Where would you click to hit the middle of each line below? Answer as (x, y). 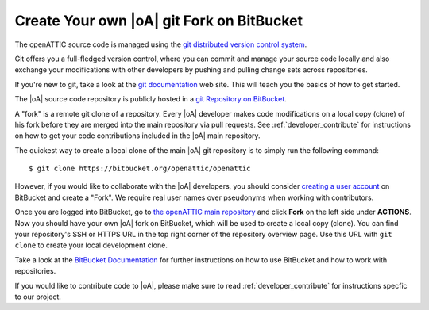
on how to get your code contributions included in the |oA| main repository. (138, 136)
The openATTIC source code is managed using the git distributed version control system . (161, 44)
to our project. (38, 297)
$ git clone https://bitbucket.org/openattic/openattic (140, 169)
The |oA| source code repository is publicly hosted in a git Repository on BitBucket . (151, 99)
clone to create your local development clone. (91, 245)
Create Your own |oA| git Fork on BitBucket (159, 21)
